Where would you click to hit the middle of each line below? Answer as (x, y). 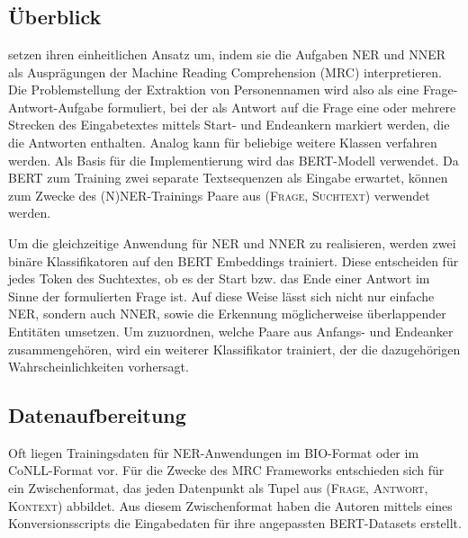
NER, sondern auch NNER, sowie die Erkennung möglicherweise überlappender (227, 314)
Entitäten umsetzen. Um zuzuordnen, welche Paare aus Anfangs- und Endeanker (231, 331)
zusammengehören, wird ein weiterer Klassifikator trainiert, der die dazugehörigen (234, 349)
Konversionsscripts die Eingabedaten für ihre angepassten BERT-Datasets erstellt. (235, 523)
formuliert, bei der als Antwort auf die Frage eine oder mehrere (282, 107)
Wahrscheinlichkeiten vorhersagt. (99, 367)
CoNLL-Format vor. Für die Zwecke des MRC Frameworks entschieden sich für (226, 470)
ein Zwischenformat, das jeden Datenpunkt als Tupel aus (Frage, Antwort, (218, 488)
